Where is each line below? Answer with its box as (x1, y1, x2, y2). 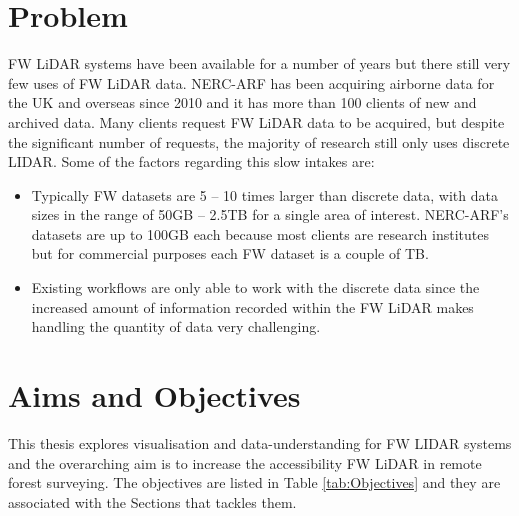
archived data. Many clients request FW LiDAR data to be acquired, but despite (8, 111, 505, 132)
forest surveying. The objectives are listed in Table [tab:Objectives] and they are (8, 472, 501, 493)
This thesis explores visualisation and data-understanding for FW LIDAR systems (8, 432, 512, 453)
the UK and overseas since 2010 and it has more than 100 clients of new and (8, 92, 477, 113)
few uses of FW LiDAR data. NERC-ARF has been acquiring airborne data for (8, 72, 495, 93)
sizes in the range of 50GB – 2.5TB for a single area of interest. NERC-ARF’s (31, 204, 509, 225)
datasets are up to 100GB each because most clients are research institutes (31, 223, 489, 244)
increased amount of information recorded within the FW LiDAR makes (31, 296, 474, 317)
